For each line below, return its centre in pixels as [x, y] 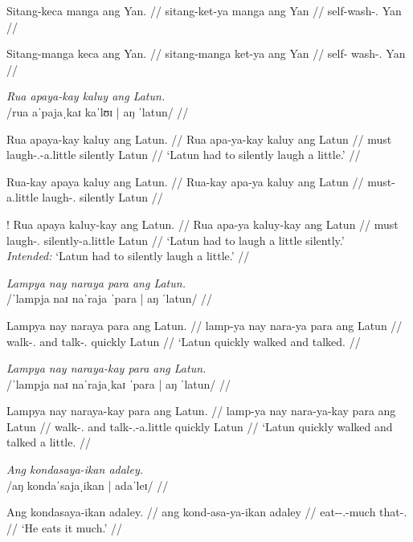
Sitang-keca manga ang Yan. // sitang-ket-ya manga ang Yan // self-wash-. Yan [204, 10]
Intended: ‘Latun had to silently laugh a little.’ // [128, 256]
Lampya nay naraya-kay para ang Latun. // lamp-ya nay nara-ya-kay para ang [201, 411]
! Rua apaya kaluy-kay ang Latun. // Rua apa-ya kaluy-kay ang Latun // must [202, 224]
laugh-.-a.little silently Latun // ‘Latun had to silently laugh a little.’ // [184, 155]
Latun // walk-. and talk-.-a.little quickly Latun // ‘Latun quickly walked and [200, 426]
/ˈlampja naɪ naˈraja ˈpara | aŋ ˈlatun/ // [110, 298]
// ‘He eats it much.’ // [64, 527]
